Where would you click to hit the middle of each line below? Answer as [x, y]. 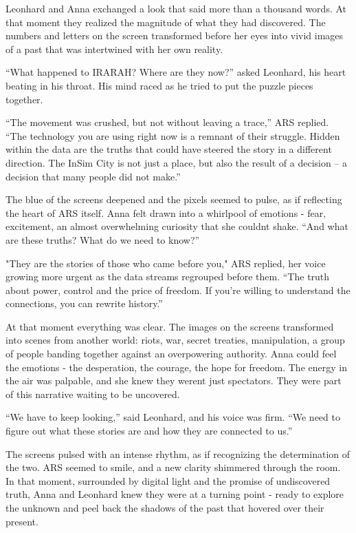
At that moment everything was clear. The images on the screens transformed [170, 326]
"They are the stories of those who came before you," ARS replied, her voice [166, 263]
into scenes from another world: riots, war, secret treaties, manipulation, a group [175, 340]
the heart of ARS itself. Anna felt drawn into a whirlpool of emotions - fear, [166, 212]
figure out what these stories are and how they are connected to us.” [149, 431]
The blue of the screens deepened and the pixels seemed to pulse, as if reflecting [174, 199]
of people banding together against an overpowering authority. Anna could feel [171, 354]
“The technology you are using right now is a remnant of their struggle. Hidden [173, 135]
